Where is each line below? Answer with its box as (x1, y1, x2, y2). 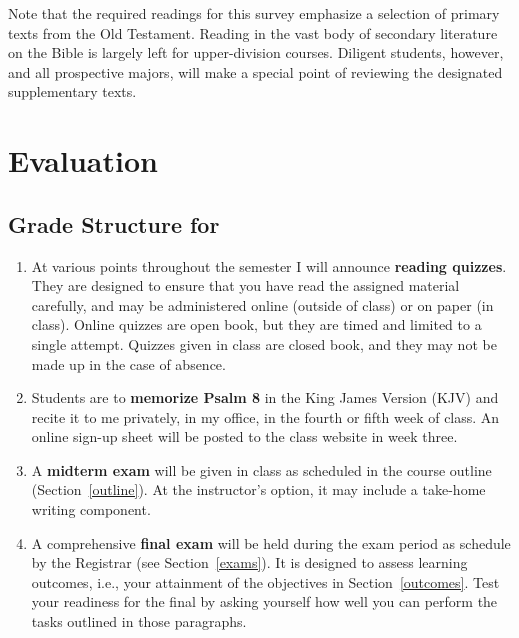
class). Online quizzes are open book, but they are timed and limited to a (31, 314, 482, 335)
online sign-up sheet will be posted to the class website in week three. (31, 426, 458, 447)
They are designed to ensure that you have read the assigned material (31, 275, 460, 296)
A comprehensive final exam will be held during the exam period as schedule (31, 532, 511, 553)
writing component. (31, 499, 151, 520)
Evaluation (8, 140, 158, 181)
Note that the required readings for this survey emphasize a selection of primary (8, 3, 500, 23)
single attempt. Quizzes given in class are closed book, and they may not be (31, 333, 497, 354)
